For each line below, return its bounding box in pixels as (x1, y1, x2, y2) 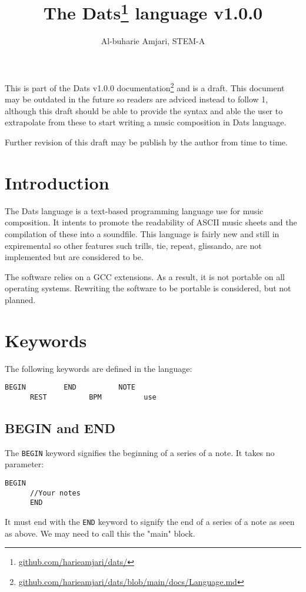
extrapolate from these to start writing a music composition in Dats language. (5, 116, 287, 128)
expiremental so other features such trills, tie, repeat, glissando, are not (5, 239, 262, 251)
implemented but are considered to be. (5, 251, 144, 263)
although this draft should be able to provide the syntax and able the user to (5, 104, 283, 117)
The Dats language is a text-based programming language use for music (5, 204, 264, 217)
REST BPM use (29, 393, 157, 401)
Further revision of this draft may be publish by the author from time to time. (5, 136, 288, 148)
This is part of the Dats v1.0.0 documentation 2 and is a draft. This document (5, 80, 285, 94)
